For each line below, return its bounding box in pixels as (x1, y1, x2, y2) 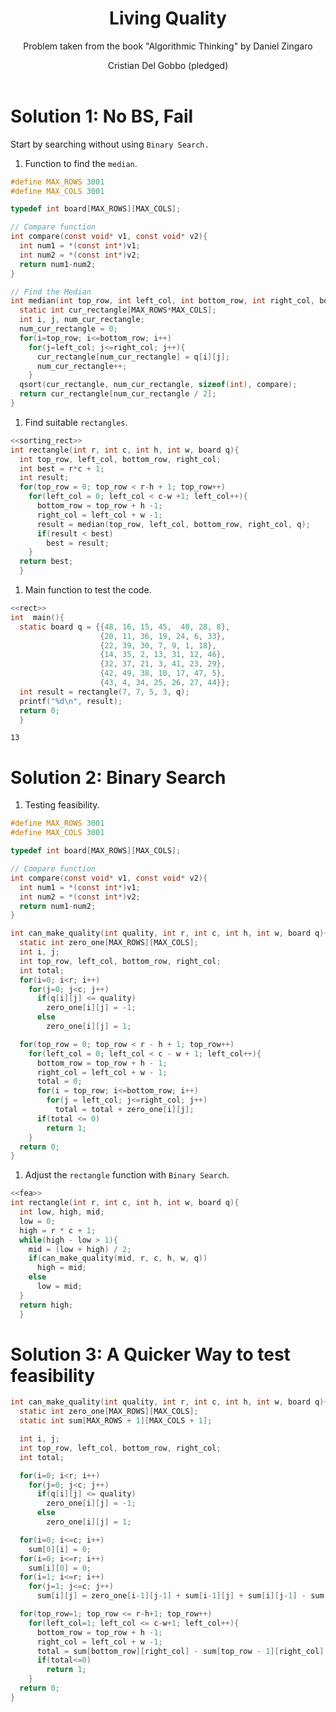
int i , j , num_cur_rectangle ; (19, 315, 145, 325)
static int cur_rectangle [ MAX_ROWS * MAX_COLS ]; (19, 305, 217, 316)
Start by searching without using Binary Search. (10, 138, 210, 150)
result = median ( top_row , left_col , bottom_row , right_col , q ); (36, 519, 311, 529)
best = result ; (46, 538, 110, 548)
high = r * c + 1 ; (19, 1225, 97, 1236)
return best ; (19, 557, 74, 567)
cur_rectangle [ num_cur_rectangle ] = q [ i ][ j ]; (36, 352, 230, 362)
